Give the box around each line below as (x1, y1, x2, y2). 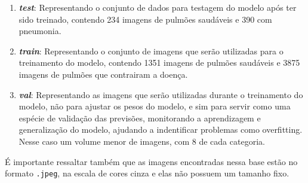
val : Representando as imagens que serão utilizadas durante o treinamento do (19, 88, 303, 100)
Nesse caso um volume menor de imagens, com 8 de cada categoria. (19, 135, 265, 147)
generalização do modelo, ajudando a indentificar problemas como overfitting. (19, 123, 303, 136)
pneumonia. (19, 25, 61, 37)
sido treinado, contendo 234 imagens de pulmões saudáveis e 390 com (19, 13, 272, 25)
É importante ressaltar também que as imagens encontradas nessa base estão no (5, 155, 298, 167)
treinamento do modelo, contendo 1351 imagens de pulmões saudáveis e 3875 (19, 56, 300, 69)
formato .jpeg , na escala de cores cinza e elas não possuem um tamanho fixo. (5, 167, 289, 179)
